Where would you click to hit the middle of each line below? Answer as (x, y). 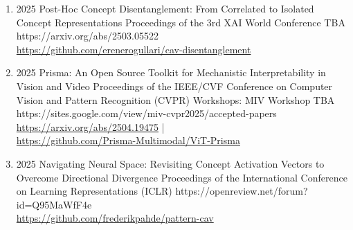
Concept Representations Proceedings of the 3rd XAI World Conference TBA (181, 22)
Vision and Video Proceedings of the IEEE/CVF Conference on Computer (174, 86)
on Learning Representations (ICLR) (94, 191)
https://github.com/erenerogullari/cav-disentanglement (134, 49)
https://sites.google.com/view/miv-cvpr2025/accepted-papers (146, 113)
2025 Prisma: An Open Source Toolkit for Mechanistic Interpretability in (171, 72)
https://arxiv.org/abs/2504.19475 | (90, 126)
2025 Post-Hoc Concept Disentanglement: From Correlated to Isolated (165, 8)
